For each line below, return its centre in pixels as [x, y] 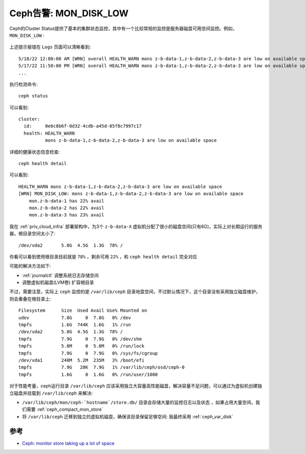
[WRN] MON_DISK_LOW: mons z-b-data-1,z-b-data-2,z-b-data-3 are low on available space [131, 194]
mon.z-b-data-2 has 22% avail [66, 208]
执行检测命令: [24, 84]
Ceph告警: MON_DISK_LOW [69, 13]
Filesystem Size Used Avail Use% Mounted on [83, 311]
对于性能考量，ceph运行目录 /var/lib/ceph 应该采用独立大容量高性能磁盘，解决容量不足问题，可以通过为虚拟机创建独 [136, 386]
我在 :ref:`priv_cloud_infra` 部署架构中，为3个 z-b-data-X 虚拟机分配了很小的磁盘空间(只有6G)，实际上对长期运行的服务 [136, 226]
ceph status [33, 96]
